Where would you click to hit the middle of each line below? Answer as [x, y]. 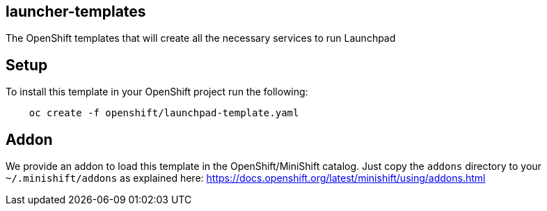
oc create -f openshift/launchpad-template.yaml [164, 113]
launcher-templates [76, 11]
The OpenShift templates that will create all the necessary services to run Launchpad [201, 38]
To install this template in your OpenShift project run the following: [157, 92]
